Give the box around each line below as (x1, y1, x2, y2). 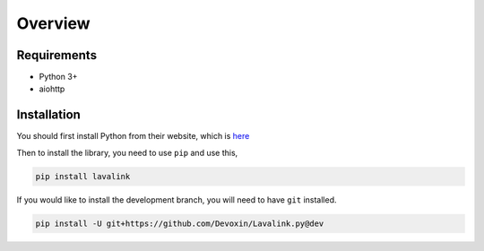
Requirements (16, 48, 98, 63)
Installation (16, 108, 81, 123)
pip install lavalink (35, 171, 131, 181)
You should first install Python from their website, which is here (16, 131, 250, 142)
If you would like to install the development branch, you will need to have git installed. (16, 194, 337, 205)
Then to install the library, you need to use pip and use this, (16, 147, 238, 158)
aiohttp (39, 83, 65, 94)
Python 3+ (39, 72, 78, 82)
